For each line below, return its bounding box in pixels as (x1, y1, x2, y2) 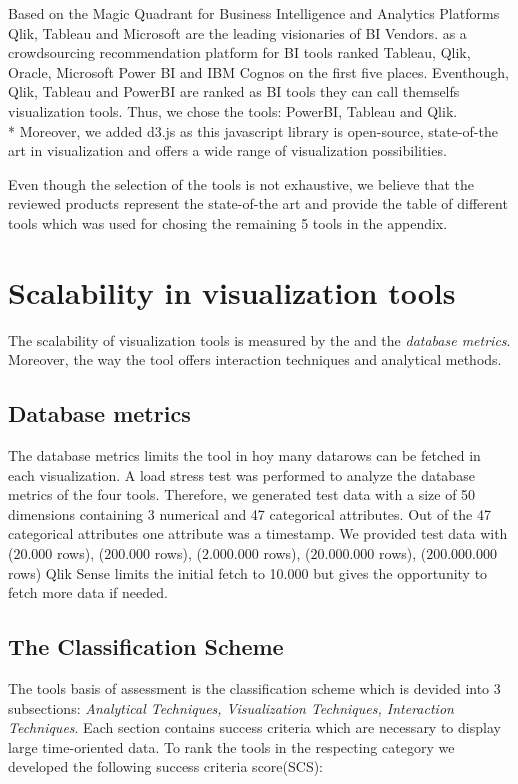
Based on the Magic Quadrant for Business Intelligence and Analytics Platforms (8, 3, 500, 23)
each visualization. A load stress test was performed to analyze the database (8, 464, 475, 485)
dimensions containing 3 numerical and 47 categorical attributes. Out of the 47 (8, 503, 491, 524)
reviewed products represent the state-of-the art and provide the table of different (8, 193, 508, 214)
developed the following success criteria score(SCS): (8, 756, 324, 777)
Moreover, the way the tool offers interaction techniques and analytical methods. (8, 349, 502, 370)
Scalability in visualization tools (8, 271, 456, 312)
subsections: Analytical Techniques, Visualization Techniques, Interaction (8, 697, 454, 718)
